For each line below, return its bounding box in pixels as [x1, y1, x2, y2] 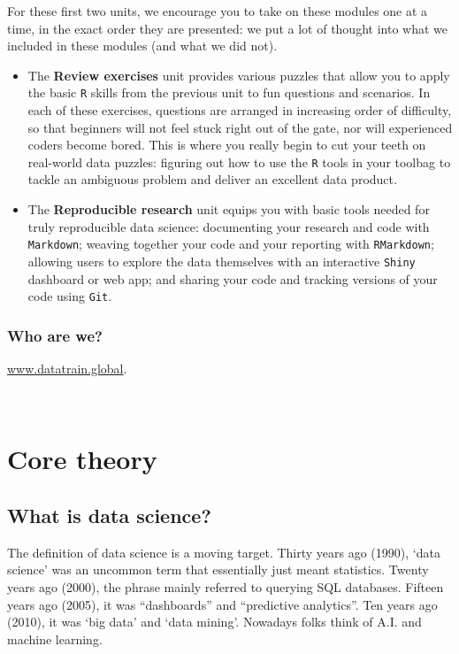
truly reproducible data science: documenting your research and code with [27, 217, 430, 235]
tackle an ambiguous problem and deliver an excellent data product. [27, 170, 397, 189]
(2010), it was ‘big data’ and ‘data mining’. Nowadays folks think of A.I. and [7, 612, 422, 631]
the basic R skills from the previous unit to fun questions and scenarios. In [27, 83, 431, 102]
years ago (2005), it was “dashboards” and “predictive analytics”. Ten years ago [7, 595, 438, 613]
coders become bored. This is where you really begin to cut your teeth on [27, 135, 426, 154]
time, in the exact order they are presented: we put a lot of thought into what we [7, 19, 448, 37]
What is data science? [7, 501, 211, 528]
